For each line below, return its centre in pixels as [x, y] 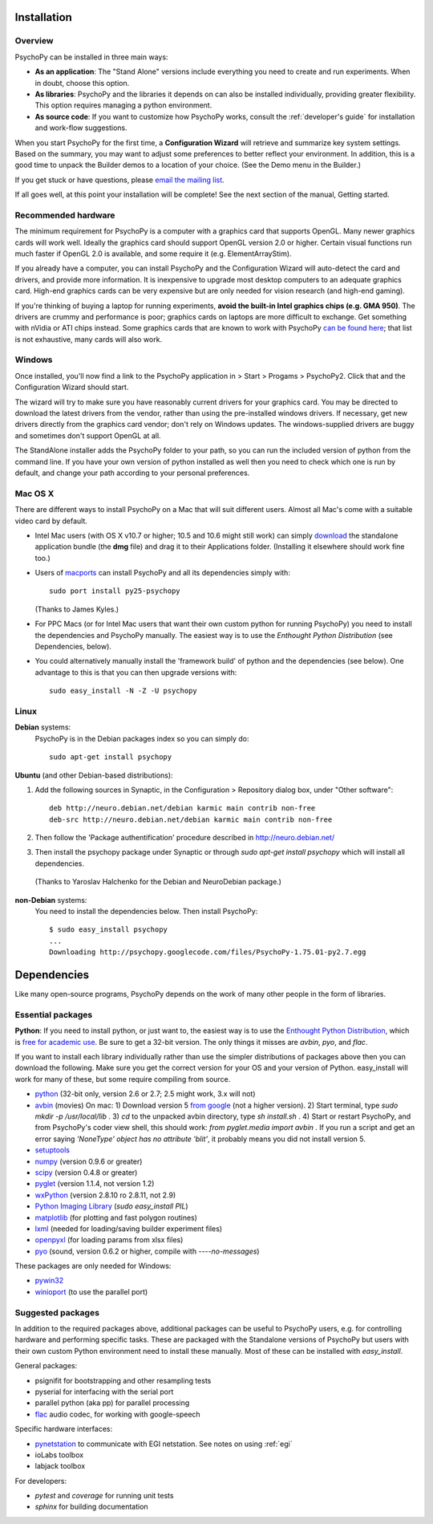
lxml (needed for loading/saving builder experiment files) [129, 1229]
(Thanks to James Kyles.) [77, 609]
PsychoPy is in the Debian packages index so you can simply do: [142, 738]
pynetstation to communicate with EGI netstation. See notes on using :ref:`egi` [164, 1444]
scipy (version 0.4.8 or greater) [86, 1172]
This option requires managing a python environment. [123, 105]
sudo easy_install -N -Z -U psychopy [123, 691]
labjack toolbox [60, 1466]
